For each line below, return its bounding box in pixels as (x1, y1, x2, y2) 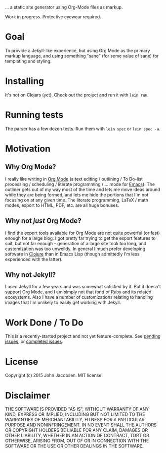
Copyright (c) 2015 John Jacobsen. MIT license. (5, 372, 103, 379)
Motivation (5, 143, 51, 154)
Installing (5, 75, 44, 87)
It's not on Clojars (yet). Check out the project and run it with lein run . (5, 92, 149, 98)
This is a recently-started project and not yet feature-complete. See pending (5, 333, 161, 339)
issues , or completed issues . (5, 338, 63, 344)
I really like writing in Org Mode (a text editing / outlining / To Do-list (5, 176, 143, 182)
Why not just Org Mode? (5, 217, 82, 225)
